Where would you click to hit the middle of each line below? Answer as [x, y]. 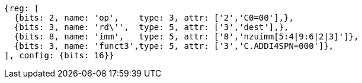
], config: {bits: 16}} [59, 55]
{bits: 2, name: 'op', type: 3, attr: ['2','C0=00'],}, [154, 18]
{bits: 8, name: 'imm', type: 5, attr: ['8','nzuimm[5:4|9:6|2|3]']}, [186, 36]
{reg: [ [22, 8]
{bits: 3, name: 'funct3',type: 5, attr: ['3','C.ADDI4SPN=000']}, [174, 46]
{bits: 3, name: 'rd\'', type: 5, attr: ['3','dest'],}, [151, 27]
